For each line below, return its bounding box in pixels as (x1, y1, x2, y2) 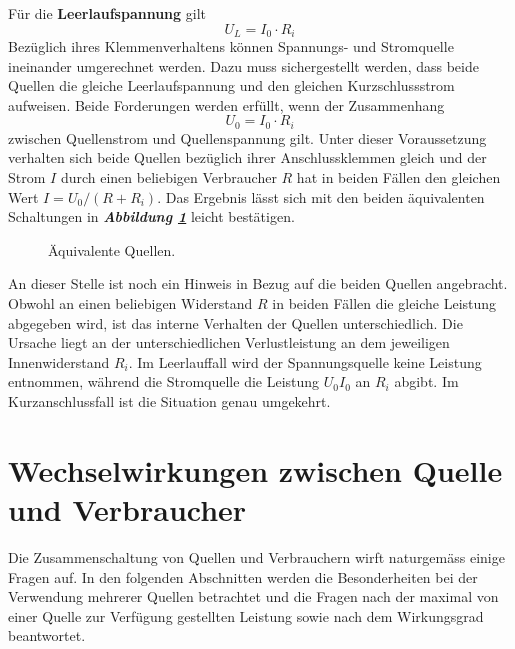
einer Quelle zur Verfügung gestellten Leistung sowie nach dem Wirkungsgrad (8, 605, 484, 626)
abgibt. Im (394, 371, 459, 392)
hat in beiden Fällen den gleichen (296, 167, 501, 188)
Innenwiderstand (8, 351, 110, 372)
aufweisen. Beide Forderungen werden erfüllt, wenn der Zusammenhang (8, 94, 445, 115)
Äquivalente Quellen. (48, 239, 176, 260)
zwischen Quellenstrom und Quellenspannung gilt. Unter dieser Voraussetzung (8, 127, 487, 148)
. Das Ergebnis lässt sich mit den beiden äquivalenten (157, 186, 485, 207)
